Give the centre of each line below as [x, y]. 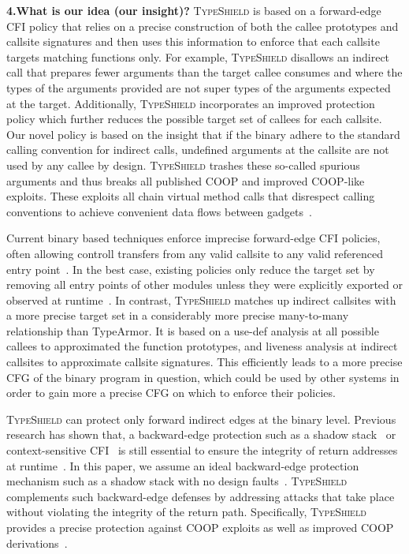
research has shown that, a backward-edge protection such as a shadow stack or [201, 434]
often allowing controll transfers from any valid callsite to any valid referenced [195, 253]
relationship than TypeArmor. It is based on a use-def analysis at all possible [193, 330]
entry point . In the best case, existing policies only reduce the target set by [191, 269]
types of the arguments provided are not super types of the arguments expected [199, 87]
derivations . [37, 543]
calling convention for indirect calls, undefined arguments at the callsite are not [198, 150]
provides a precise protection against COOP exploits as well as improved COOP [200, 527]
